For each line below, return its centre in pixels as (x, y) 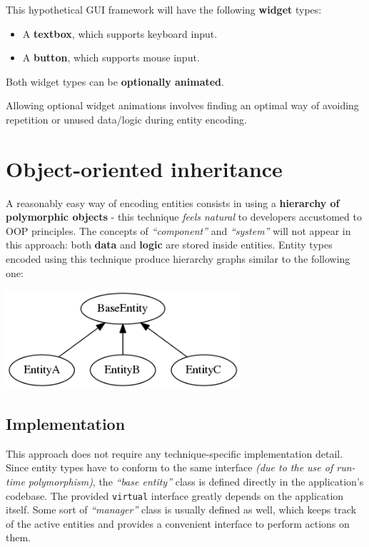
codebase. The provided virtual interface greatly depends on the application (175, 495)
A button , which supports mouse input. (111, 57)
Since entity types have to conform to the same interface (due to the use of (170, 467)
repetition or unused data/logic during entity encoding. (126, 119)
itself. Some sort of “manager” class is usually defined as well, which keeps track (181, 510)
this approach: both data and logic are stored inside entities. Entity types (169, 245)
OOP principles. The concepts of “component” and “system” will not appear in (178, 230)
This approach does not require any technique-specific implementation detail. (175, 453)
